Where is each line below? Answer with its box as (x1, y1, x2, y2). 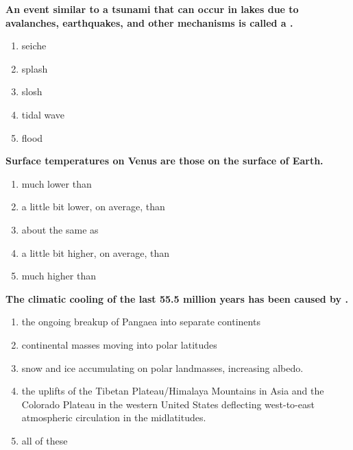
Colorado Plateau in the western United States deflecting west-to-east (21, 397, 315, 411)
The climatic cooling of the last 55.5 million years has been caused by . (5, 291, 348, 305)
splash (21, 61, 48, 75)
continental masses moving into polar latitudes (21, 337, 217, 351)
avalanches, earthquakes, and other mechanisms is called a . (5, 15, 293, 29)
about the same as (21, 222, 99, 236)
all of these (21, 433, 68, 447)
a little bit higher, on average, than (21, 245, 169, 260)
